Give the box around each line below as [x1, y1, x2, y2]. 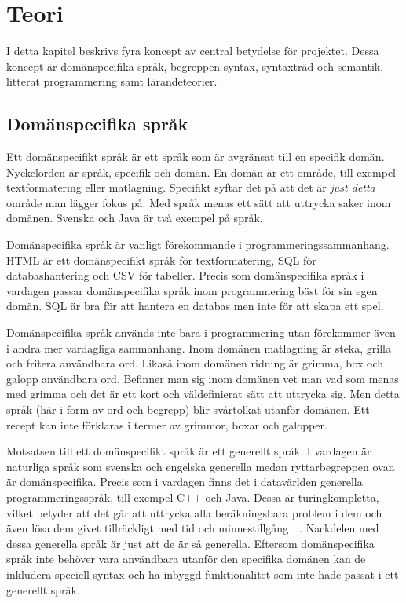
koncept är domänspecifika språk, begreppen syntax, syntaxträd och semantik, [6, 57, 384, 74]
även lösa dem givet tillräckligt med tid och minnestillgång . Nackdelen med [6, 520, 379, 536]
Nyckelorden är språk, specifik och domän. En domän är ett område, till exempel [6, 163, 396, 180]
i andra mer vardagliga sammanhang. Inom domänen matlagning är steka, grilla [6, 339, 391, 356]
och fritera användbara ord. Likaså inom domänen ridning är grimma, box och [6, 355, 384, 371]
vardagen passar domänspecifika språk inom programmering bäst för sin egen [6, 282, 378, 298]
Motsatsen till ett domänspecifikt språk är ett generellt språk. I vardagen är [6, 443, 371, 459]
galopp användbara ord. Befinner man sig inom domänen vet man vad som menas [6, 370, 399, 386]
